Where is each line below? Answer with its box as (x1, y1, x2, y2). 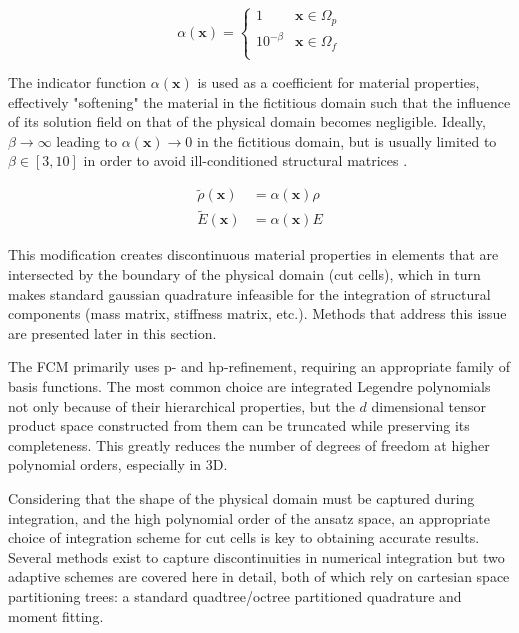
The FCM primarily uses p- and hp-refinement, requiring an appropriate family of (8, 356, 510, 377)
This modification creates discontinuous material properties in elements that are (8, 244, 499, 265)
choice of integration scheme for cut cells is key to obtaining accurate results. (8, 527, 480, 548)
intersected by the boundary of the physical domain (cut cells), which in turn (8, 264, 481, 285)
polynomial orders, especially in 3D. (8, 454, 228, 475)
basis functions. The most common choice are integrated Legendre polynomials (8, 376, 491, 397)
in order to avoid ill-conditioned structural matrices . (83, 150, 408, 171)
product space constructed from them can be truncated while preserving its (8, 415, 470, 436)
